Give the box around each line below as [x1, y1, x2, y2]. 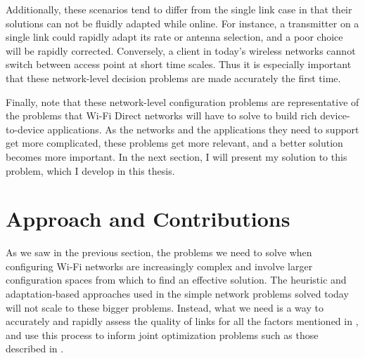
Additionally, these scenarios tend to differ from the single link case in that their [6, 2, 352, 16]
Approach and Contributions [6, 204, 290, 233]
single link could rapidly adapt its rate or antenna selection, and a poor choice [6, 29, 343, 44]
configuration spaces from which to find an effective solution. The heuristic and [6, 272, 347, 287]
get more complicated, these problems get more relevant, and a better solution [6, 135, 343, 150]
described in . [6, 341, 64, 356]
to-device [6, 121, 44, 136]
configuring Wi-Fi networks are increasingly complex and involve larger [6, 258, 313, 273]
